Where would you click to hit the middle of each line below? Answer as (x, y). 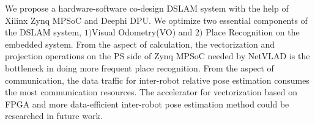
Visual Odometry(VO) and (142, 32)
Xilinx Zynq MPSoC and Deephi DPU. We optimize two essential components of (156, 20)
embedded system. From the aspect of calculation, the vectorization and (140, 44)
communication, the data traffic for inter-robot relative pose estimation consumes (157, 80)
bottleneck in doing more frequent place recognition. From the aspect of (139, 67)
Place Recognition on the (253, 32)
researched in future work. (54, 116)
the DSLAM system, (43, 32)
